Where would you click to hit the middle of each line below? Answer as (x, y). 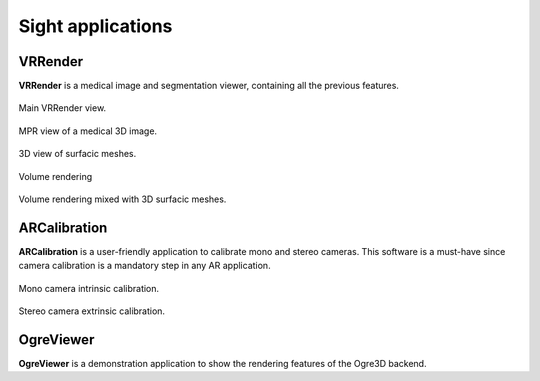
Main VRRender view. (62, 108)
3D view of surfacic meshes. (77, 154)
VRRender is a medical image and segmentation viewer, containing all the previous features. (209, 86)
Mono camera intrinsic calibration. (89, 288)
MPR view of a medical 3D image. (88, 131)
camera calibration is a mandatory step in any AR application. (144, 266)
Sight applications (95, 26)
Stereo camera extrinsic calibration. (91, 311)
